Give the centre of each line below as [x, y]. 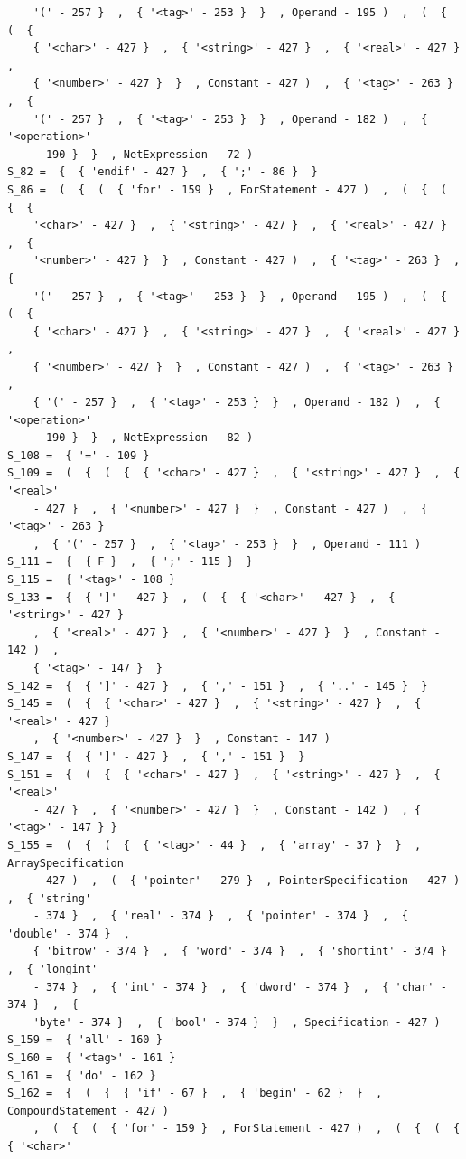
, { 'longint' [53, 970]
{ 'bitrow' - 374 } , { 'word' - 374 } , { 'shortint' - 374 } [240, 952]
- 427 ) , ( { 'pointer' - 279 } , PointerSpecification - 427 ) [247, 881]
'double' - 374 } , [69, 933]
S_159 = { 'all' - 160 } [85, 1040]
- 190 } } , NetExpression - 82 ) [143, 438]
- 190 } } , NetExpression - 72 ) [143, 154]
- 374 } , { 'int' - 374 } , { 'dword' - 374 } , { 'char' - [240, 987]
